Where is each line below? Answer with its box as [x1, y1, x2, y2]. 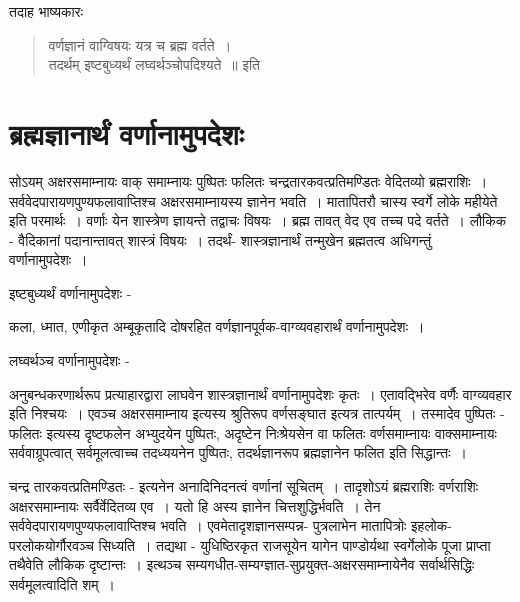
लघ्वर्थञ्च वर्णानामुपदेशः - [9, 350, 130, 371]
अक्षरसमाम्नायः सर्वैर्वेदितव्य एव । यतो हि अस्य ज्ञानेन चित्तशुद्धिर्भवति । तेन [9, 495, 381, 516]
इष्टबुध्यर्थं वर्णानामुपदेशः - [9, 282, 132, 303]
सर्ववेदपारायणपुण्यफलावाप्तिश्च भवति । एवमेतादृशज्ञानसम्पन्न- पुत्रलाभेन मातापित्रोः [9, 515, 407, 536]
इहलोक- [411, 515, 452, 536]
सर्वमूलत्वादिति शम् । [9, 574, 116, 594]
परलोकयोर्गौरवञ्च [9, 534, 94, 555]
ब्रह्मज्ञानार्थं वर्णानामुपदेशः [9, 112, 244, 153]
